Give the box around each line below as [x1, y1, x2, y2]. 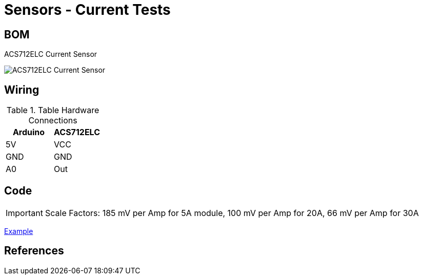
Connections [28, 115, 77, 126]
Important [6, 207, 43, 218]
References [4, 244, 64, 257]
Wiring [4, 83, 39, 96]
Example [4, 226, 33, 235]
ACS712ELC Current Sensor [4, 50, 97, 59]
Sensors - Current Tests [4, 1, 171, 18]
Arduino [12, 127, 45, 138]
